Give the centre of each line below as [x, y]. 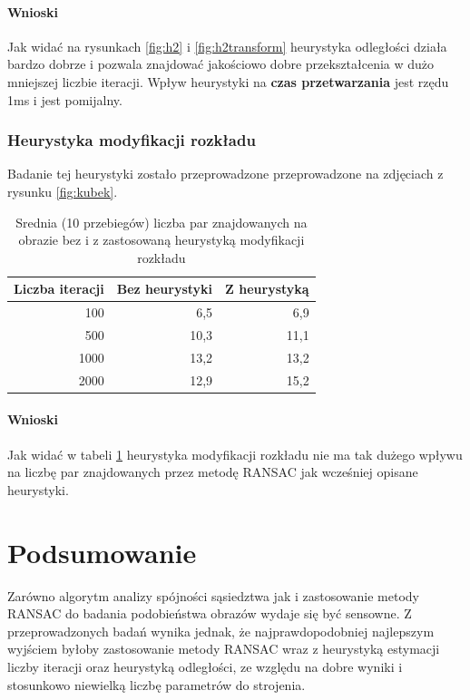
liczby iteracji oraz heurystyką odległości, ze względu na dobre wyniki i [205, 666]
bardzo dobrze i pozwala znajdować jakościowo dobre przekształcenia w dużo [221, 64]
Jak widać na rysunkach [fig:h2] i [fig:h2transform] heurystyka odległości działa [227, 46]
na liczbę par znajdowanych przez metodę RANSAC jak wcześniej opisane [213, 472]
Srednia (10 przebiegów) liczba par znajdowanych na [162, 222]
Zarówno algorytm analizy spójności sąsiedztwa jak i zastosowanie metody [213, 595]
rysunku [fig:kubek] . [63, 191]
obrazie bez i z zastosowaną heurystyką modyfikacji [162, 240]
